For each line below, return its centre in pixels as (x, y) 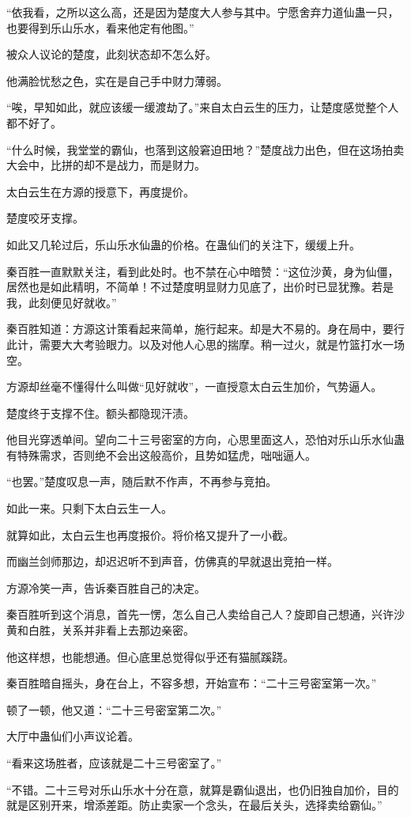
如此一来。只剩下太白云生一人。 (89, 508)
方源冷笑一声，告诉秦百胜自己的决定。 (106, 587)
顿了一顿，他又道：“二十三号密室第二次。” (114, 709)
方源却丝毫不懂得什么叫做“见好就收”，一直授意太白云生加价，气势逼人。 (194, 386)
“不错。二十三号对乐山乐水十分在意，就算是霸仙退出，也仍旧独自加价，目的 (203, 789)
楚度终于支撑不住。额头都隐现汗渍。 (100, 413)
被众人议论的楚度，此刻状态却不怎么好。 (111, 54)
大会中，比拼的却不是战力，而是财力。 (106, 165)
